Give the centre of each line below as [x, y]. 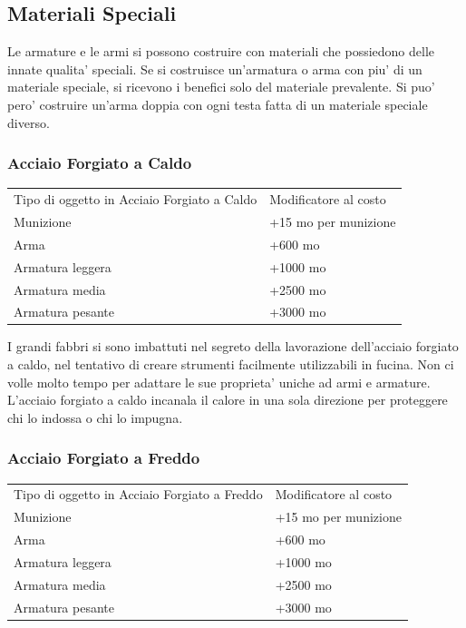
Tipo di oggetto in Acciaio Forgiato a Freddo [138, 494]
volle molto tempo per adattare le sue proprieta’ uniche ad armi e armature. [219, 382]
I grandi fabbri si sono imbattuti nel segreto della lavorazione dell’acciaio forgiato [233, 346]
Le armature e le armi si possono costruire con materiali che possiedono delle [221, 51]
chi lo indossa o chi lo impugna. [95, 417]
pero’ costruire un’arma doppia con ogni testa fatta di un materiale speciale [218, 104]
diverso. [29, 122]
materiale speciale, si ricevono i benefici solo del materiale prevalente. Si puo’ [221, 87]
